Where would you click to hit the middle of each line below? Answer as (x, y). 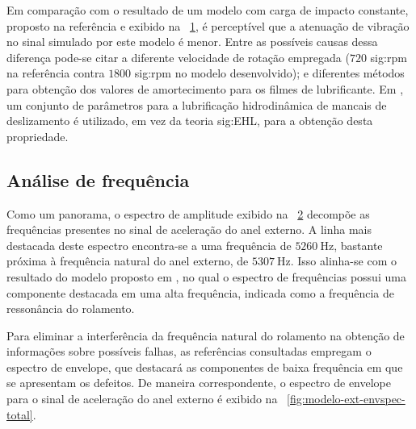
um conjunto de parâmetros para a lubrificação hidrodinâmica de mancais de (197, 104)
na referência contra (56, 73)
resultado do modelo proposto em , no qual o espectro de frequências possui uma (206, 276)
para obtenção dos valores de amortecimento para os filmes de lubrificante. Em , (205, 88)
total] (20, 414)
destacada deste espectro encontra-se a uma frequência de (149, 245)
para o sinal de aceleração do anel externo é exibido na (142, 399)
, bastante (358, 245)
